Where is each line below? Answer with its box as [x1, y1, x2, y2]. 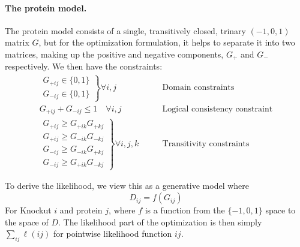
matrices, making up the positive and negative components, [5, 47, 224, 60]
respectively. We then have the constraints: [5, 60, 163, 73]
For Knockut [5, 204, 52, 216]
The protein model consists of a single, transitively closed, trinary [5, 24, 246, 37]
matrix [5, 36, 29, 49]
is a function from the [145, 204, 225, 216]
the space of [5, 215, 49, 228]
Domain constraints [162, 83, 235, 92]
